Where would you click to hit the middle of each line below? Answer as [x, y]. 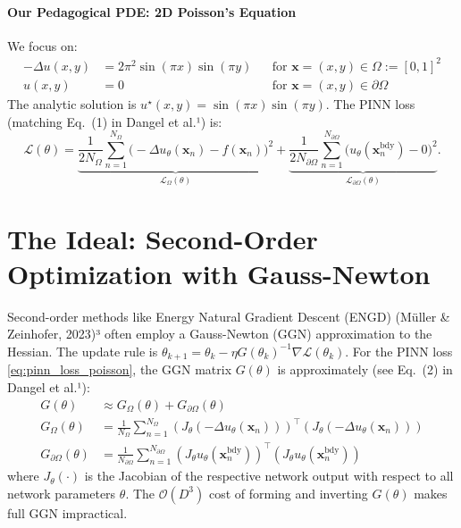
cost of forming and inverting [288, 493]
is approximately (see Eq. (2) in [365, 369]
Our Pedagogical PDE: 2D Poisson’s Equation [152, 11]
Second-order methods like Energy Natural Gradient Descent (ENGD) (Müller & [229, 316]
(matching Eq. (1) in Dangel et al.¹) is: [115, 121]
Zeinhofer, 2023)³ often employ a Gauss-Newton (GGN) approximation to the [220, 334]
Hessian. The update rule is [83, 351]
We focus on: [42, 45]
